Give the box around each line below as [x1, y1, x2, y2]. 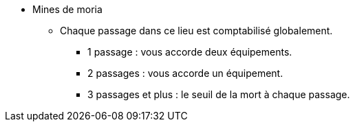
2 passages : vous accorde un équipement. [87, 67, 283, 79]
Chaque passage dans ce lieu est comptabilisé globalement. [60, 25, 333, 36]
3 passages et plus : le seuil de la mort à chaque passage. [87, 89, 350, 100]
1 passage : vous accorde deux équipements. [87, 46, 292, 58]
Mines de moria [32, 3, 103, 15]
